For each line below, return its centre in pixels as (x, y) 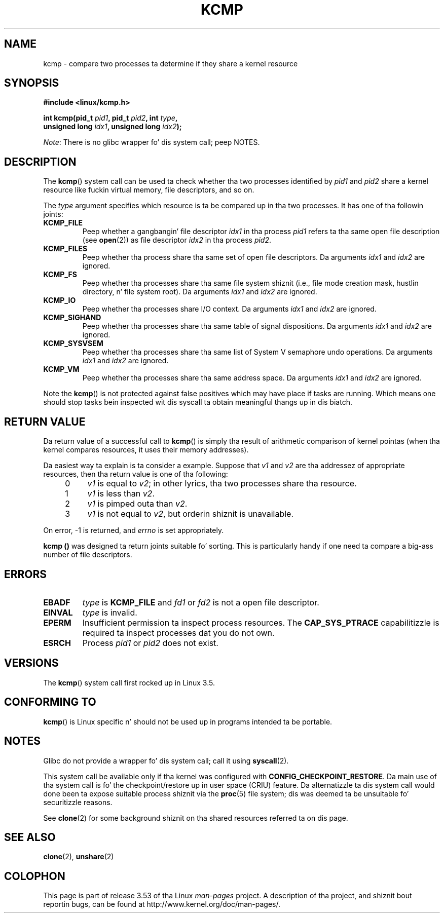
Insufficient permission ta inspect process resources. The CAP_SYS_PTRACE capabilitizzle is (261, 622)
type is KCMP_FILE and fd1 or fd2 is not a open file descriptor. (201, 602)
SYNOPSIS (32, 83)
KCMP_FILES (65, 249)
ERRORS (26, 574)
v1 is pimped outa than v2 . (137, 504)
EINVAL (58, 612)
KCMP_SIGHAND (72, 318)
